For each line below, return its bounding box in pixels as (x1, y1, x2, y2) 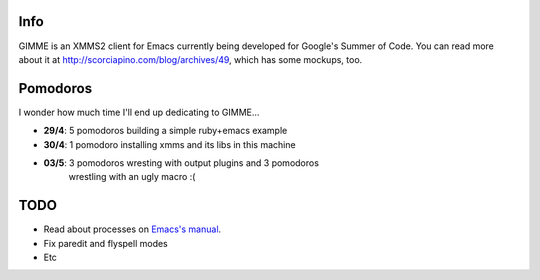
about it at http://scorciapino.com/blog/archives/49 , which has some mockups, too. (18, 53, 363, 65)
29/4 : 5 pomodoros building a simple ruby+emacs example (43, 125, 288, 137)
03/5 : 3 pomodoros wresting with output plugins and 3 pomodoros (43, 156, 320, 169)
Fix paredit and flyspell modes (43, 237, 169, 249)
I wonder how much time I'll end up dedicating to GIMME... (18, 106, 260, 118)
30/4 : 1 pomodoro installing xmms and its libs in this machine (43, 138, 296, 150)
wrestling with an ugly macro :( (68, 171, 196, 183)
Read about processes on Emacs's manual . (43, 223, 222, 235)
